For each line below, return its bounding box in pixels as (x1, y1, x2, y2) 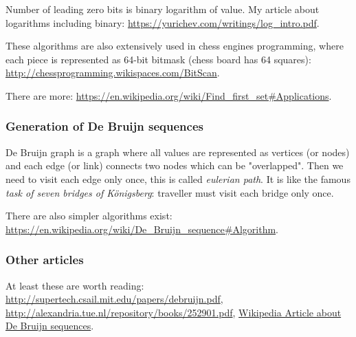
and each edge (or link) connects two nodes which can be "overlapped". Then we (5, 158, 344, 173)
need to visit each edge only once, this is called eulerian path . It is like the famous (5, 171, 351, 186)
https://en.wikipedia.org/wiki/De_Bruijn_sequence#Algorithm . (5, 221, 279, 236)
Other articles (5, 251, 84, 268)
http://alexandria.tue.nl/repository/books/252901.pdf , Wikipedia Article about (5, 305, 342, 319)
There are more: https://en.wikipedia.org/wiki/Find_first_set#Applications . (5, 88, 332, 102)
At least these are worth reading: (5, 278, 144, 292)
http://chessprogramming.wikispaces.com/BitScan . (5, 65, 220, 80)
